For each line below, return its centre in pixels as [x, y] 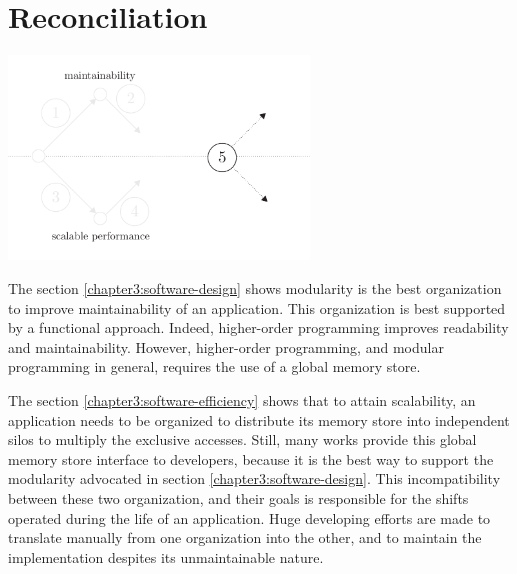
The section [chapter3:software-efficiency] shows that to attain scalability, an [242, 400]
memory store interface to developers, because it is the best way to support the [251, 458]
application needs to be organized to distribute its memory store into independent [259, 419]
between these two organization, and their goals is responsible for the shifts [238, 498]
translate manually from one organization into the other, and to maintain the [245, 537]
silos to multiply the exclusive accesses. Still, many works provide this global [242, 439]
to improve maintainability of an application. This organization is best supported [257, 307]
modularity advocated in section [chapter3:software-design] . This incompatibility [254, 478]
